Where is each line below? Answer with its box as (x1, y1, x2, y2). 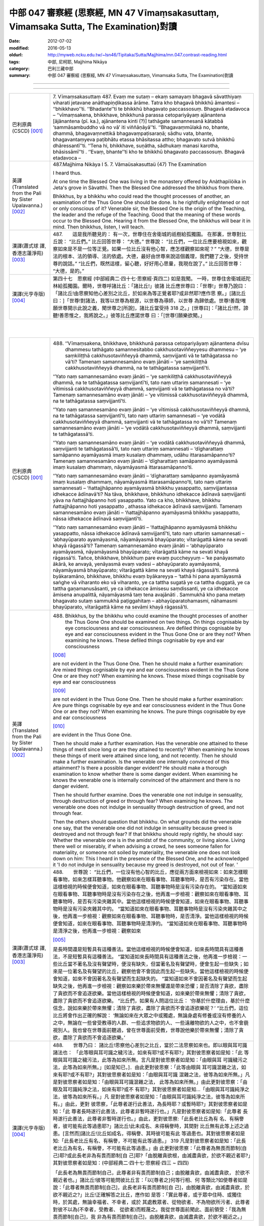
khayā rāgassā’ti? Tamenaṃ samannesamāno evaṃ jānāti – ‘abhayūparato (53, 542, 223, 549)
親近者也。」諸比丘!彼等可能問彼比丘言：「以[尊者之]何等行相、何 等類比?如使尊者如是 (53, 1177, 248, 1184)
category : (9, 65, 30, 71)
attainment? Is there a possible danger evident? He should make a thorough (53, 765, 227, 771)
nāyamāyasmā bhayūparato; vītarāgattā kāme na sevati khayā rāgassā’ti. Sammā (53, 567, 239, 574)
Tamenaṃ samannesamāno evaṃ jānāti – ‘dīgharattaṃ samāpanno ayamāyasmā (53, 458, 238, 464)
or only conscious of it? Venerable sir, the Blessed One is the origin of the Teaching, (53, 205, 246, 212)
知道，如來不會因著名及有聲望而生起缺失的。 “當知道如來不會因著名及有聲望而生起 (58, 975, 247, 982)
